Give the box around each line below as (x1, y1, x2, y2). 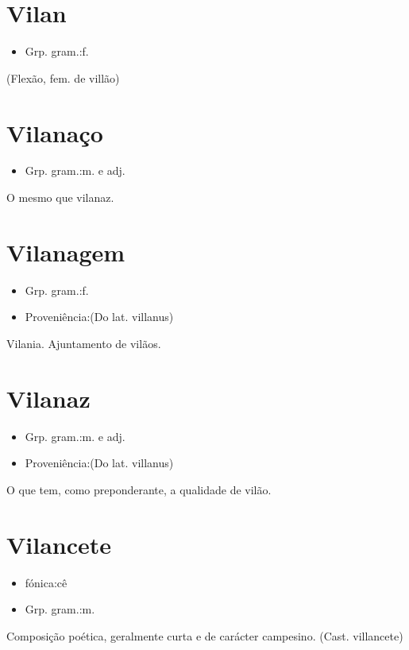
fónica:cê (25, 574, 68, 590)
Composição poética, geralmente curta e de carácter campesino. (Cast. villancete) (6, 627, 403, 644)
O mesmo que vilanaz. (6, 189, 114, 206)
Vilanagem (6, 235, 125, 268)
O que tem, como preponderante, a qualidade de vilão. (6, 481, 272, 497)
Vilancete (6, 528, 112, 560)
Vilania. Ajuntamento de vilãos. (6, 335, 161, 351)
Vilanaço (6, 116, 103, 149)
